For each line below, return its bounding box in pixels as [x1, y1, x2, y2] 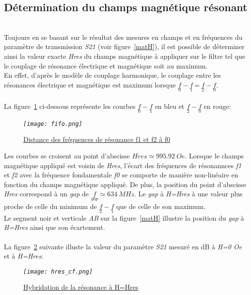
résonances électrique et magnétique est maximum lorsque [4, 79, 176, 89]
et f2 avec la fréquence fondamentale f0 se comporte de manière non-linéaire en [4, 170, 238, 180]
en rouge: [204, 101, 231, 111]
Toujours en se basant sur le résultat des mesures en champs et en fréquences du [4, 32, 243, 42]
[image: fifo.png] [23, 120, 82, 127]
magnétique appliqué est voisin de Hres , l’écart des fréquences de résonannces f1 [4, 160, 242, 170]
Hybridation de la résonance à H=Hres [23, 282, 139, 292]
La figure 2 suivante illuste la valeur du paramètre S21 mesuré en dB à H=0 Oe [4, 241, 242, 251]
